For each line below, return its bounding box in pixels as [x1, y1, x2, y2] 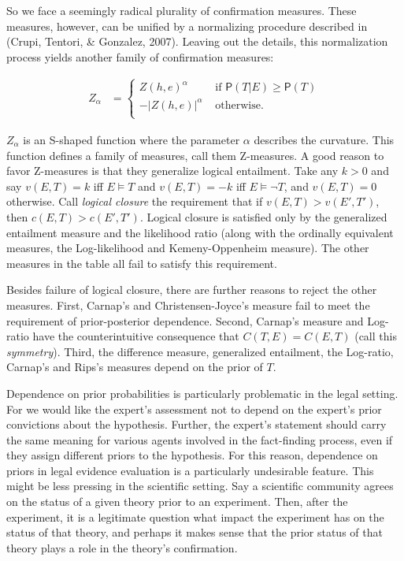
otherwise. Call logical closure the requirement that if [6, 193, 263, 210]
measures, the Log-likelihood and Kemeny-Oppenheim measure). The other [6, 240, 369, 256]
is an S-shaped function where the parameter [23, 132, 240, 147]
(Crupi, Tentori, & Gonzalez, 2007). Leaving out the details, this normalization [6, 33, 388, 50]
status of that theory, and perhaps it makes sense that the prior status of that [6, 524, 383, 541]
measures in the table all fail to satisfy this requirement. [6, 254, 277, 271]
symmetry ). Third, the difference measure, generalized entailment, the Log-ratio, [6, 343, 394, 359]
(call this [354, 328, 397, 344]
